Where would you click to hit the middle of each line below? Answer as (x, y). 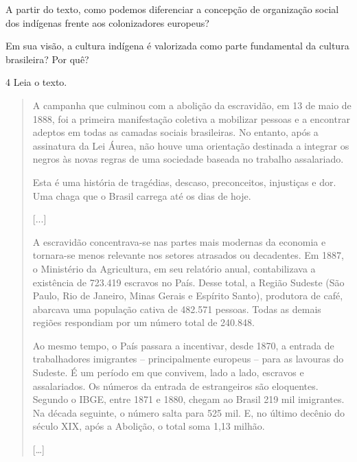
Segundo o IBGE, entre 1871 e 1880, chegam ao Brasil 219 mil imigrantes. (188, 399)
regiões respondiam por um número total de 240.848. (143, 322)
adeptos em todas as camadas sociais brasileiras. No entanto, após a (175, 132)
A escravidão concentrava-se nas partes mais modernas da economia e (179, 241)
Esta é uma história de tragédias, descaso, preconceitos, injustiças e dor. (184, 182)
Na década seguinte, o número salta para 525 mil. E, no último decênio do (189, 412)
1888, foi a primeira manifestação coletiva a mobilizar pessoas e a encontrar (191, 118)
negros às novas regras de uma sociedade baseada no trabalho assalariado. (188, 159)
